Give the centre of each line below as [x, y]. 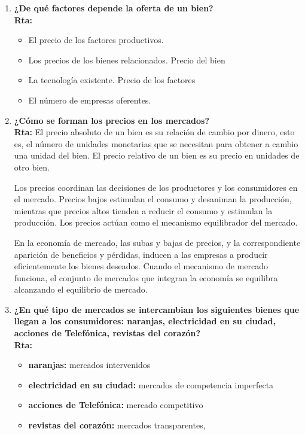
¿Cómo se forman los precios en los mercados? [112, 120]
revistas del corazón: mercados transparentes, [117, 425]
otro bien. [32, 167]
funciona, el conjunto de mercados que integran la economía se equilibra [146, 277]
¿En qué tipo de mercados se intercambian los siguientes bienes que [157, 309]
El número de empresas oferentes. [90, 100]
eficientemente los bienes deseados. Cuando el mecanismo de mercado [141, 266]
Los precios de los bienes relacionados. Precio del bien [127, 60]
